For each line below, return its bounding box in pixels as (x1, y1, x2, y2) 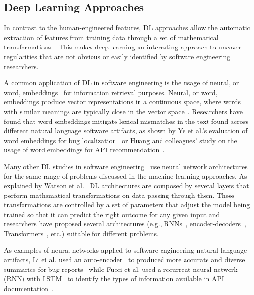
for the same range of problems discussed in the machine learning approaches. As (4, 171, 247, 181)
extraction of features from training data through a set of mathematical (4, 32, 219, 42)
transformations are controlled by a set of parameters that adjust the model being (4, 199, 250, 210)
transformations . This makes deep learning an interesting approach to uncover (4, 42, 242, 52)
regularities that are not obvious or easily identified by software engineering (4, 51, 231, 61)
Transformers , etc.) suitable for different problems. (4, 228, 159, 239)
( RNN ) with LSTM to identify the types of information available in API (4, 273, 224, 284)
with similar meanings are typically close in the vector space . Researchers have (4, 106, 243, 116)
